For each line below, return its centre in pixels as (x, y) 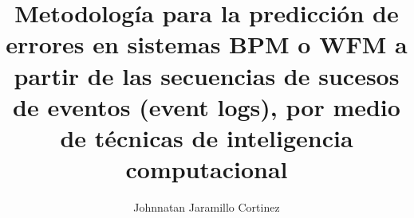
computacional (207, 169)
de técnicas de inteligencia (207, 137)
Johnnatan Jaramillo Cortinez (207, 207)
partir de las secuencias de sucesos (207, 75)
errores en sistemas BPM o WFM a (207, 44)
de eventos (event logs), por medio (207, 106)
